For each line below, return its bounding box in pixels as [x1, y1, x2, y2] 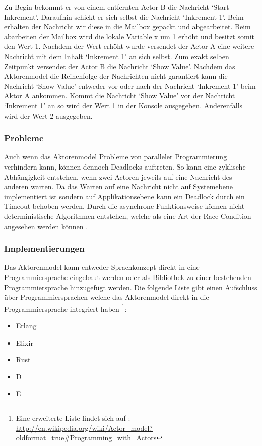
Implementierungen [4, 242, 85, 255]
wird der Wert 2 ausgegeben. [4, 110, 93, 121]
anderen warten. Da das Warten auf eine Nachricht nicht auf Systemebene [4, 181, 233, 192]
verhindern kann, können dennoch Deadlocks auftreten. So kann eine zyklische [4, 161, 246, 172]
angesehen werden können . [4, 220, 88, 231]
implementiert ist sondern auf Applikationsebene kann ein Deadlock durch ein [4, 191, 245, 201]
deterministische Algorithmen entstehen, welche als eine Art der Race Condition [4, 210, 251, 221]
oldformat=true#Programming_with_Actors [16, 432, 157, 443]
